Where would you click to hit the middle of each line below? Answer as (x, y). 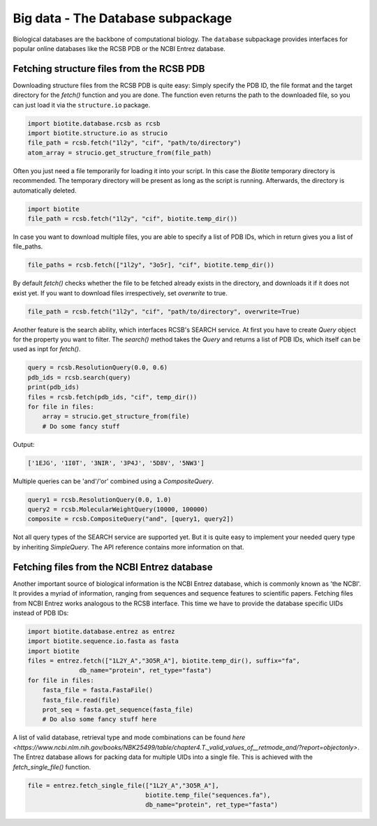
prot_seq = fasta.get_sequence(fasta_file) (118, 710)
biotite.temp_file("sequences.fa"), (208, 795)
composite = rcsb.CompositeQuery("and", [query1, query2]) (131, 519)
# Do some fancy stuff (81, 426)
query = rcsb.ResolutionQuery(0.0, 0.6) (97, 368)
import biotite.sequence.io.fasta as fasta (103, 641)
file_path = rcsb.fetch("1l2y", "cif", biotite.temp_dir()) (133, 219)
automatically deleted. (45, 190)
